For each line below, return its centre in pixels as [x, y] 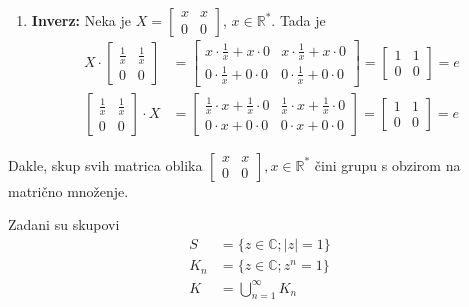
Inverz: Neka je [81, 20]
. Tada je [298, 20]
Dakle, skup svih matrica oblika [105, 164]
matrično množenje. [68, 190]
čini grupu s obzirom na [387, 164]
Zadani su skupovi [64, 224]
